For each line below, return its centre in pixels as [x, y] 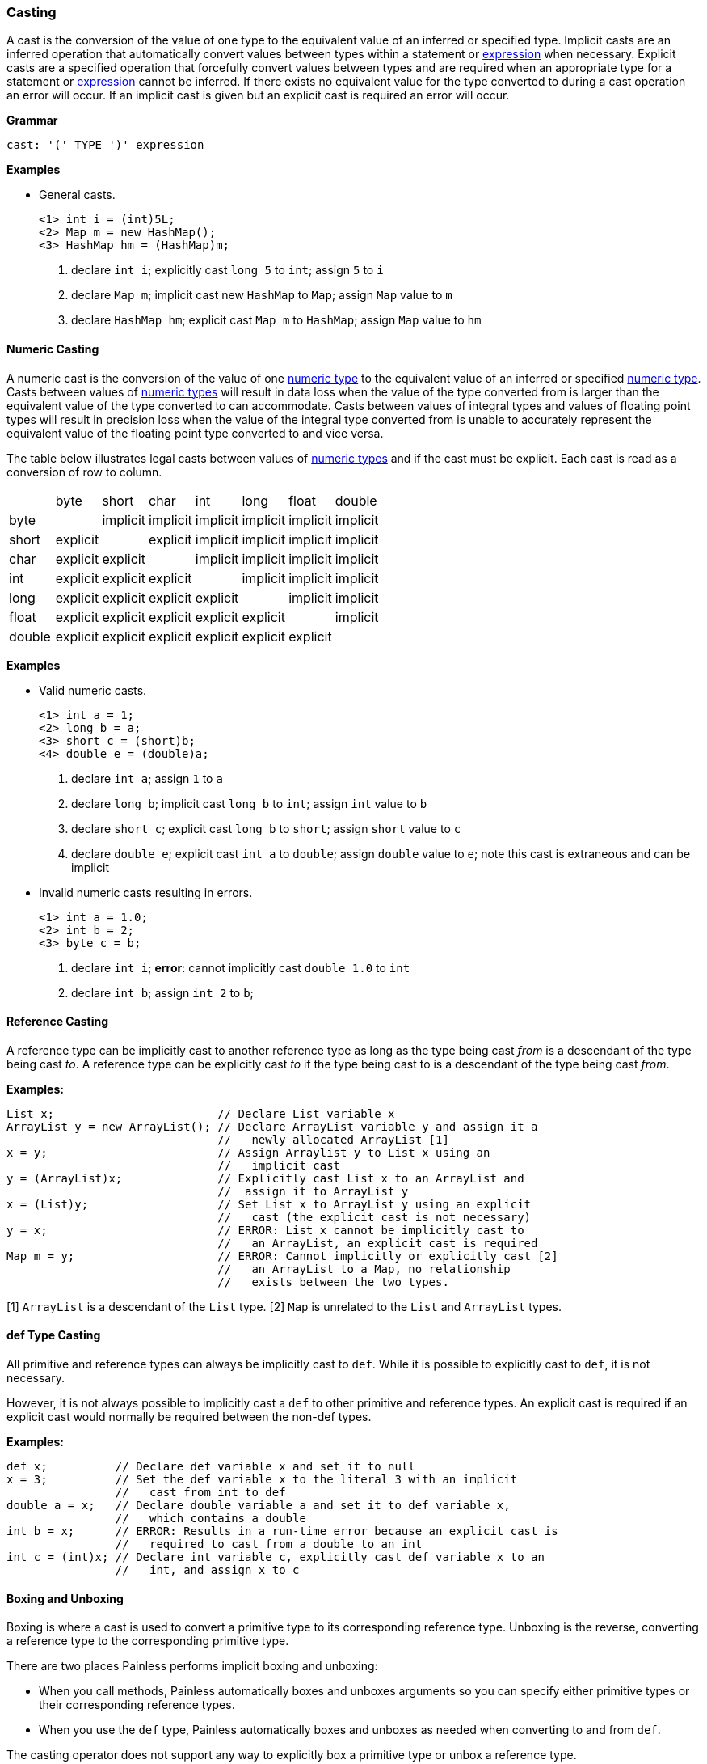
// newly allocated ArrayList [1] [333, 1139]
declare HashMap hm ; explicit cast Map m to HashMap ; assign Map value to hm [276, 320]
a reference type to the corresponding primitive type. [148, 1641]
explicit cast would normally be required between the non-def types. [189, 1417]
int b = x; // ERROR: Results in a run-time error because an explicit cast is [282, 1531]
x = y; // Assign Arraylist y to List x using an [248, 1152]
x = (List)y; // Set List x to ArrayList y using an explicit [269, 1204]
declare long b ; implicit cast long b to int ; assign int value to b [249, 803]
